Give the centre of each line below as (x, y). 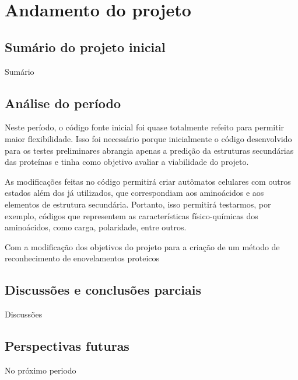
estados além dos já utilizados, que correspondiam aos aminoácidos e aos (134, 193)
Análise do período (63, 103)
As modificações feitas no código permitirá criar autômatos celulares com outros (148, 181)
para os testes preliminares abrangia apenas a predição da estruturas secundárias (149, 150)
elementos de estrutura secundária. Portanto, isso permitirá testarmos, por (138, 204)
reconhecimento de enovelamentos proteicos (82, 258)
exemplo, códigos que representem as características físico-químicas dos (132, 215)
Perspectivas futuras (67, 346)
